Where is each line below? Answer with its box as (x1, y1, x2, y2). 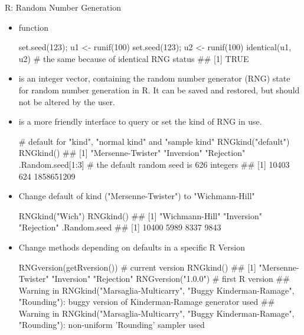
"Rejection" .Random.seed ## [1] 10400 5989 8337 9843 (18, 221, 221, 233)
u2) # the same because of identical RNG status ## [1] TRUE (18, 52, 249, 64)
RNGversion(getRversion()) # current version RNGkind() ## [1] (18, 261, 256, 273)
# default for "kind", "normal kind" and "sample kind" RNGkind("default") (18, 135, 290, 147)
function (18, 21, 48, 33)
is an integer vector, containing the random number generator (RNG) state (18, 72, 290, 84)
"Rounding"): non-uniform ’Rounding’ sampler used (18, 318, 205, 331)
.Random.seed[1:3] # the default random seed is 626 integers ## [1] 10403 (18, 158, 290, 170)
